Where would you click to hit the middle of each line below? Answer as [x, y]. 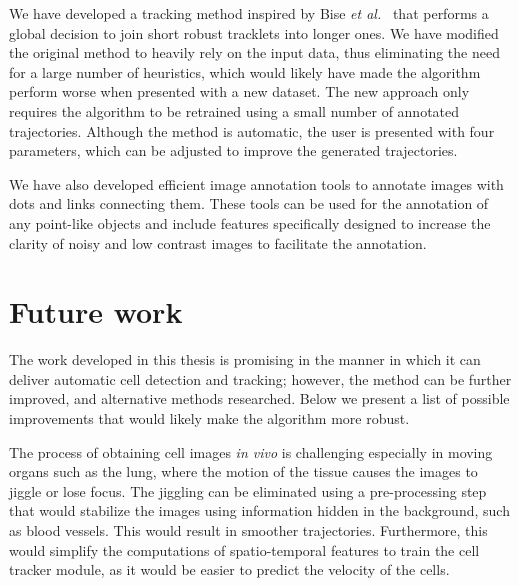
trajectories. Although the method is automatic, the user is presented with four [252, 130]
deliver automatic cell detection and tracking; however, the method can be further [260, 378]
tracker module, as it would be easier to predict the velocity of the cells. [229, 569]
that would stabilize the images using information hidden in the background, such [259, 510]
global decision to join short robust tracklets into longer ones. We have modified [254, 32]
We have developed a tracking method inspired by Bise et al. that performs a [249, 13]
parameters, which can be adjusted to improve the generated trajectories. [233, 150]
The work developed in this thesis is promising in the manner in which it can [245, 359]
